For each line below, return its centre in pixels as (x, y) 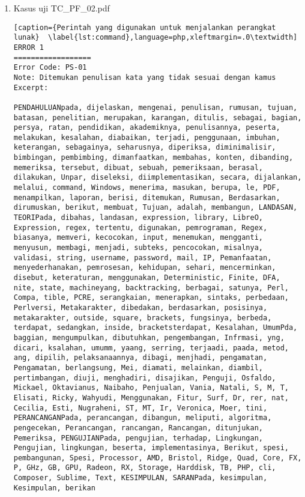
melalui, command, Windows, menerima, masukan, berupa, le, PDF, (147, 188)
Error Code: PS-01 (50, 68)
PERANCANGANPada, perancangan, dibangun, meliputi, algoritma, (143, 418)
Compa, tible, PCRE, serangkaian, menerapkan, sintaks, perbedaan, (151, 298)
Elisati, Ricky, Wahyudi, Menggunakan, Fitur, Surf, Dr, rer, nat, (151, 398)
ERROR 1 (29, 47)
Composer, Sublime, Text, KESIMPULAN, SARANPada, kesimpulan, (140, 478)
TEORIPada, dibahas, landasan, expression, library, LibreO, (138, 218)
